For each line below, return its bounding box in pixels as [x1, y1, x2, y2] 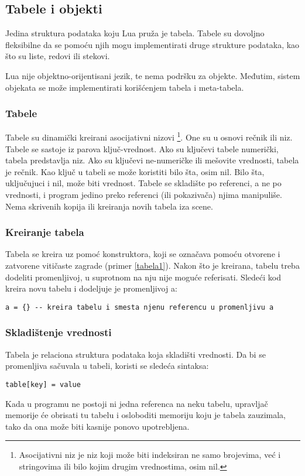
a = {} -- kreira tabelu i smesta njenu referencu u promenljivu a [5, 303, 274, 311]
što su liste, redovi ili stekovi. [5, 50, 110, 62]
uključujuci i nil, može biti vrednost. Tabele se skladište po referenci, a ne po [5, 177, 282, 189]
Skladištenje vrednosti [5, 325, 112, 340]
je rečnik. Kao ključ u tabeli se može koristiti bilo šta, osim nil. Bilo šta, [5, 165, 265, 177]
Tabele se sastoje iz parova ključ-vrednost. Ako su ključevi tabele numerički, [5, 142, 279, 155]
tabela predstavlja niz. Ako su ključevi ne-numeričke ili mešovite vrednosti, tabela [5, 154, 299, 166]
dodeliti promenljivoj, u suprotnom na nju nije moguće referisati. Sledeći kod [5, 270, 281, 283]
